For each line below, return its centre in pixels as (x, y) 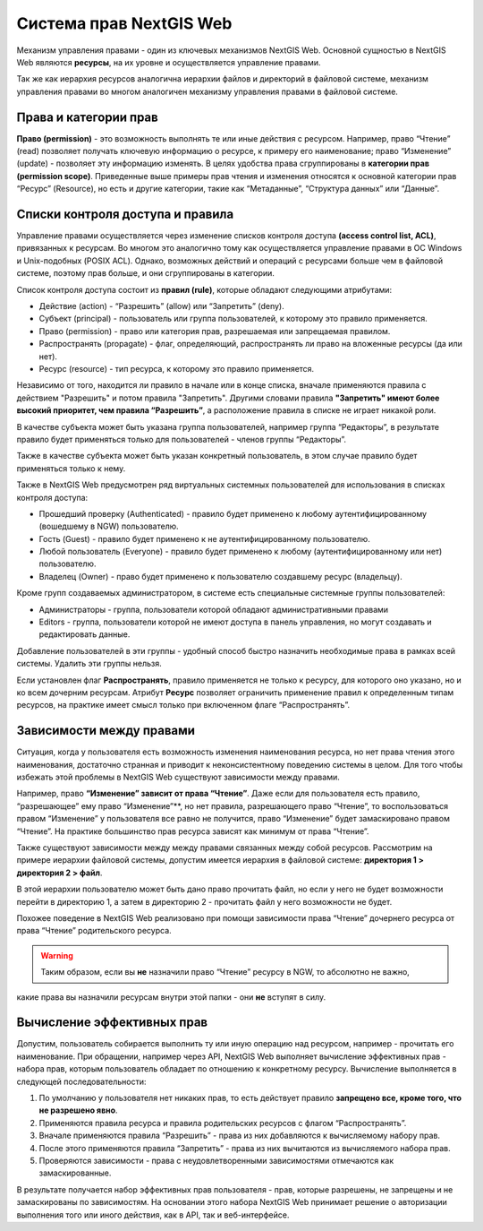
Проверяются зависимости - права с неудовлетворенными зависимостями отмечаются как (216, 1160)
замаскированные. (75, 1173)
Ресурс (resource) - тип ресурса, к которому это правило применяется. (177, 369)
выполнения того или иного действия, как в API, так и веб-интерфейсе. (153, 1215)
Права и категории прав (87, 117)
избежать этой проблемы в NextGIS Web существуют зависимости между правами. (178, 777)
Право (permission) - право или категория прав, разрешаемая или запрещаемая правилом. (215, 331)
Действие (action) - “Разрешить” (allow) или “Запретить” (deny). (162, 306)
